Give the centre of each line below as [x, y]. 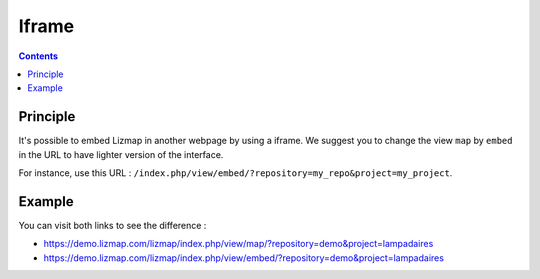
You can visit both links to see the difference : [112, 225]
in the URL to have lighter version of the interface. [121, 154]
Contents [38, 56]
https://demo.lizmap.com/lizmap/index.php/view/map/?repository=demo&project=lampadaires [238, 244]
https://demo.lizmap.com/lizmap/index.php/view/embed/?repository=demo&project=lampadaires [244, 257]
